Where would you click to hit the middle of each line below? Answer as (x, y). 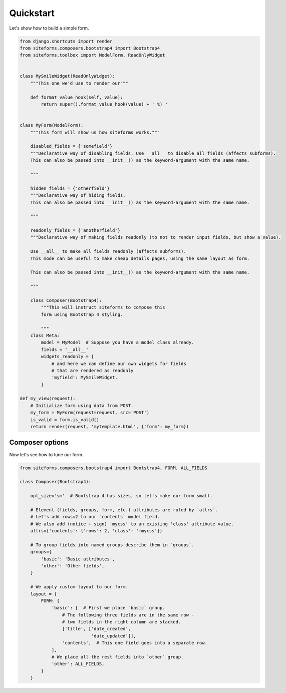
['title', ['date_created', (96, 629)
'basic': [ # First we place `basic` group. (108, 608)
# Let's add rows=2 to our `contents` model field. (95, 517)
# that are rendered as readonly (92, 370)
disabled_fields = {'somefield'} (71, 146)
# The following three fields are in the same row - (128, 615)
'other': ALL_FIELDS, (78, 664)
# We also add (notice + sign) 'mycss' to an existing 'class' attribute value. (132, 524)
